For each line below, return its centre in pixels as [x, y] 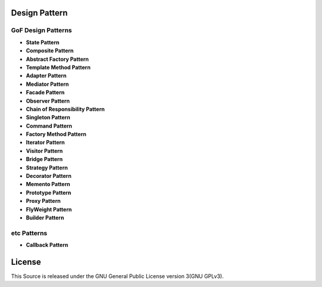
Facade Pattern [45, 92]
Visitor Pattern [44, 151]
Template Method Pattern [58, 67]
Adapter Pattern [46, 76]
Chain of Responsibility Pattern [65, 109]
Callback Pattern [47, 245]
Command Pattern [49, 126]
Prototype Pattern [49, 192]
